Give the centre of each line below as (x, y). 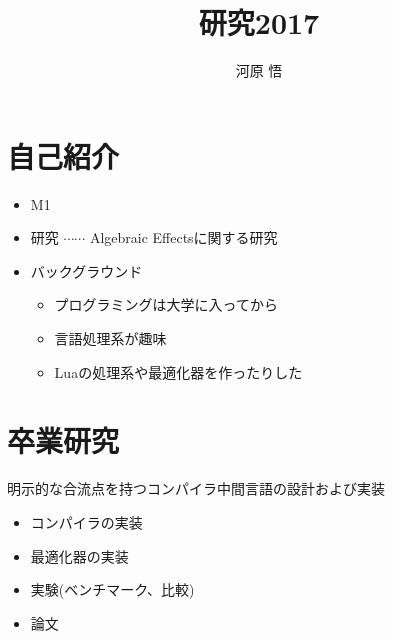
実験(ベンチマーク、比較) (112, 589)
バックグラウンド (86, 270)
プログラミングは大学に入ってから (166, 304)
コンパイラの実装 (86, 521)
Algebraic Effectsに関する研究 (183, 237)
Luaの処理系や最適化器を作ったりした (178, 371)
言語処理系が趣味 (110, 338)
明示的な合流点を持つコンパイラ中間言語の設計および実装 (196, 488)
